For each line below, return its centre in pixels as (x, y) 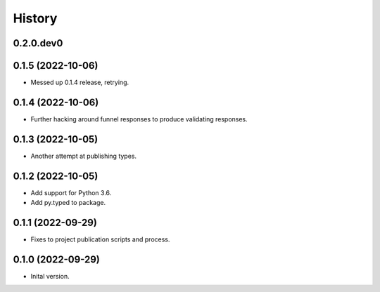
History (35, 18)
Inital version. (50, 276)
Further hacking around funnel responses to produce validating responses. (139, 119)
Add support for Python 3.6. (71, 192)
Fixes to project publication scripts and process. (100, 239)
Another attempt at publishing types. (84, 156)
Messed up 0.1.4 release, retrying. (80, 82)
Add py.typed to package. (68, 203)
